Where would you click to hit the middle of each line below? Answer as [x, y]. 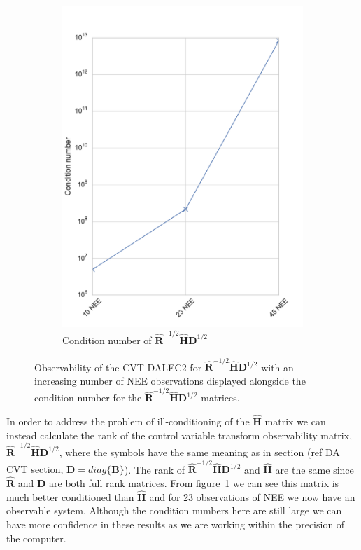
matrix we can [295, 421]
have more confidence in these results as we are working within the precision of [176, 524]
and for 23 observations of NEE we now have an [252, 496]
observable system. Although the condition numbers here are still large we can [174, 510]
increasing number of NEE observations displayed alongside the [170, 380]
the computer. [36, 538]
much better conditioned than [70, 496]
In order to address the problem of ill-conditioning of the [128, 421]
